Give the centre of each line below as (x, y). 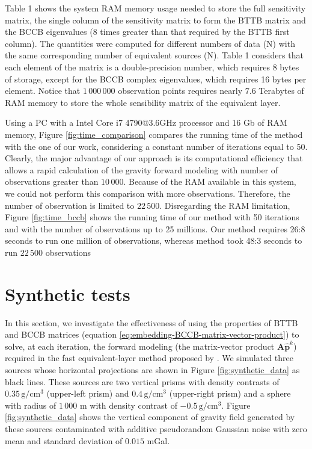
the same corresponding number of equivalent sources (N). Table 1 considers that (154, 55)
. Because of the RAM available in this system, (210, 181)
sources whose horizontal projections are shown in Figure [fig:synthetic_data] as (152, 369)
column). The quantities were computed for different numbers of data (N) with (150, 43)
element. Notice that (43, 91)
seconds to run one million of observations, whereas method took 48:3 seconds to (154, 240)
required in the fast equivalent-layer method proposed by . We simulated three (149, 358)
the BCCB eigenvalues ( (49, 32)
